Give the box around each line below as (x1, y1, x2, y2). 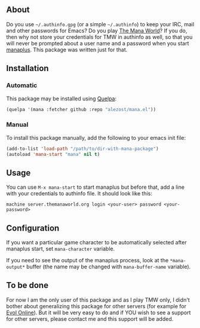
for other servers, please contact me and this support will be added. (6, 315, 174, 322)
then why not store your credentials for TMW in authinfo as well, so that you (6, 33, 193, 41)
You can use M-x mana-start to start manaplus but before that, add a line (6, 183, 185, 191)
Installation (6, 63, 49, 73)
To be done (6, 280, 49, 290)
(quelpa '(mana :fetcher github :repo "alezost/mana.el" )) (6, 106, 156, 112)
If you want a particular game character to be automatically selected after (6, 239, 187, 246)
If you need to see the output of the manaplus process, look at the (6, 257, 169, 264)
